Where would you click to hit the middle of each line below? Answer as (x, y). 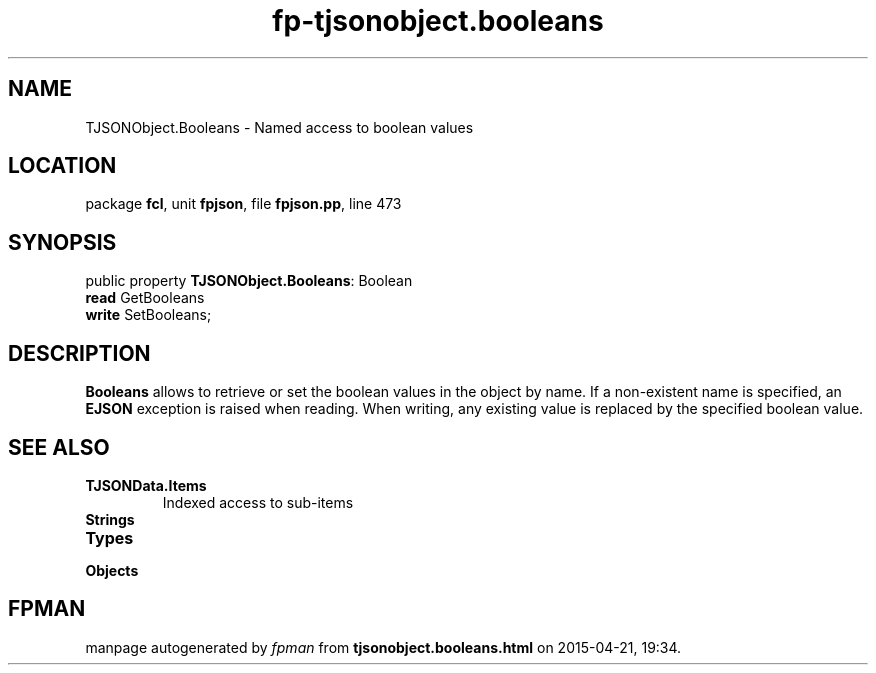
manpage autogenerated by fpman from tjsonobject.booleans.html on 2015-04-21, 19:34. (383, 647)
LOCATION (62, 166)
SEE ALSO (59, 447)
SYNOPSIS (62, 242)
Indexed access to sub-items (258, 502)
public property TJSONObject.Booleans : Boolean (249, 281)
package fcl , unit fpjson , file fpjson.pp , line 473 (243, 204)
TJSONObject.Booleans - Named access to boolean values (279, 127)
